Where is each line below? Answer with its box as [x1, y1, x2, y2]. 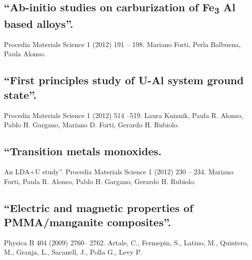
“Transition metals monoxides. [4, 143, 162, 159]
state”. [4, 87, 37, 102]
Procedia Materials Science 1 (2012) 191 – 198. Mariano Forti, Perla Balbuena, [4, 39, 241, 49]
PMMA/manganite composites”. [4, 214, 172, 230]
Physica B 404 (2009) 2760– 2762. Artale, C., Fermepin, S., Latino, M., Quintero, [4, 237, 249, 247]
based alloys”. [4, 16, 74, 31]
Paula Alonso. [4, 48, 46, 59]
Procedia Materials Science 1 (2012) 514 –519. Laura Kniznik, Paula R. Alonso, [4, 110, 243, 120]
